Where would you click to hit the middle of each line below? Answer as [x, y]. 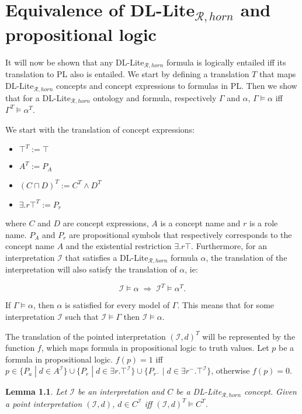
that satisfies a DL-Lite [107, 257]
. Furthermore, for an [229, 246]
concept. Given [270, 391]
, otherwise [230, 370]
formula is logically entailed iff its [226, 62]
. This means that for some [226, 305]
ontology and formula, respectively [155, 97]
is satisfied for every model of [117, 305]
